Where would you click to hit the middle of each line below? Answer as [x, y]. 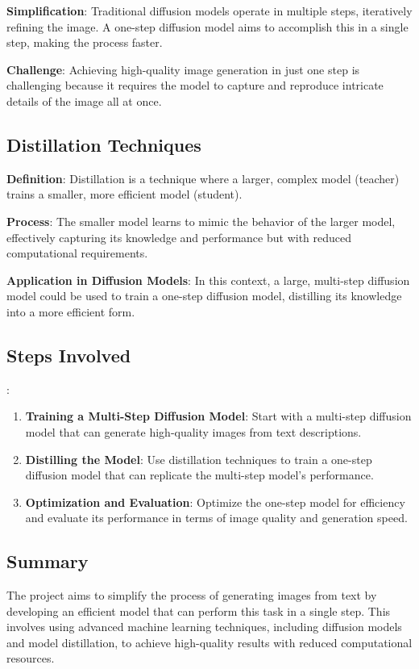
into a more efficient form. [71, 311]
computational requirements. [77, 253]
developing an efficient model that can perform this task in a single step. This [199, 610]
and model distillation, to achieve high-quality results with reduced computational [209, 642]
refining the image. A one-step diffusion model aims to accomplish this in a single [207, 26]
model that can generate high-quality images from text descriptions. [193, 431]
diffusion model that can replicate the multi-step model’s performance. [199, 475]
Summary [48, 561]
